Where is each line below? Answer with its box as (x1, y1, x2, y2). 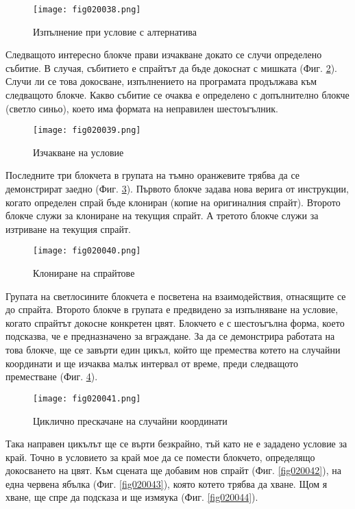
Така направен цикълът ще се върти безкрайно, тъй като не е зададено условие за (5, 436, 347, 451)
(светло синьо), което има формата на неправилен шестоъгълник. (5, 101, 278, 115)
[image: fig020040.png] (33, 246, 141, 256)
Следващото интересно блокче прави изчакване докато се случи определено (5, 47, 322, 62)
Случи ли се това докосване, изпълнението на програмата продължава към (5, 74, 317, 88)
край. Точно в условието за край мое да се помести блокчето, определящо (5, 449, 315, 464)
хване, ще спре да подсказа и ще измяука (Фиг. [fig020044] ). (5, 490, 258, 504)
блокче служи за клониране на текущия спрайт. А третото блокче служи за (5, 208, 319, 223)
